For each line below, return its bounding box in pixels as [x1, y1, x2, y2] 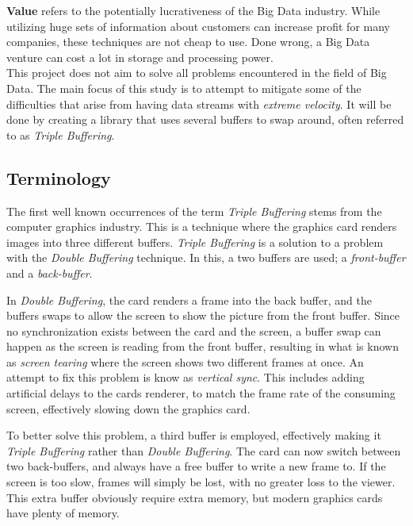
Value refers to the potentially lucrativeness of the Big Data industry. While [6, 2, 380, 18]
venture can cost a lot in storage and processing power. [6, 48, 273, 65]
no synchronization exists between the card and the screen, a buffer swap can [6, 322, 381, 339]
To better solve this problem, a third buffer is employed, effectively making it [6, 427, 381, 443]
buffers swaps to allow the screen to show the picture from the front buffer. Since [6, 307, 400, 324]
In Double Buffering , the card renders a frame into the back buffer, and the [6, 291, 372, 308]
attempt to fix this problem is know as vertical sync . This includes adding [6, 369, 365, 386]
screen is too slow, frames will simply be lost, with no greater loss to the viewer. [6, 474, 396, 490]
